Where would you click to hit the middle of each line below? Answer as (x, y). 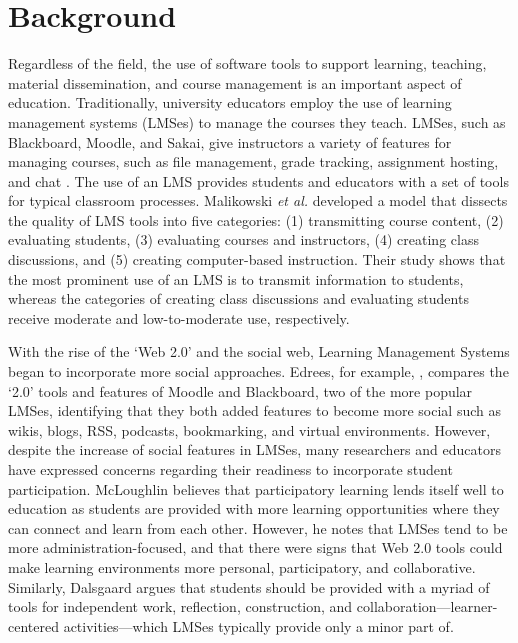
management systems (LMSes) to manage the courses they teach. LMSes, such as (257, 121)
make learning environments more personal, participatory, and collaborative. (242, 566)
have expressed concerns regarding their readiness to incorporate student (230, 469)
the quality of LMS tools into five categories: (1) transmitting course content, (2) (256, 219)
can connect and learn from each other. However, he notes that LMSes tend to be (258, 527)
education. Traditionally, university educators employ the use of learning (230, 102)
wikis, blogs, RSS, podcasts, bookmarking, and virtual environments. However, (249, 429)
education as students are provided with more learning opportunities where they (254, 508)
